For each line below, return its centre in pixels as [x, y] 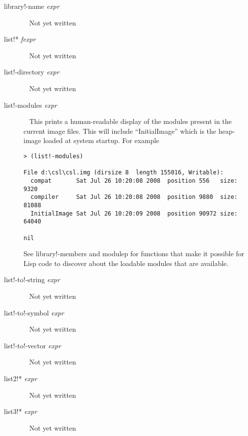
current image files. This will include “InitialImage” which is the [120, 131]
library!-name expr [32, 6]
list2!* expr [21, 378]
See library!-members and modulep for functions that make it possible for [134, 254]
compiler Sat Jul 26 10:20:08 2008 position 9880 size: [134, 197]
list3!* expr [21, 411]
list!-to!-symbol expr [34, 312]
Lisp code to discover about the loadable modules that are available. [126, 263]
